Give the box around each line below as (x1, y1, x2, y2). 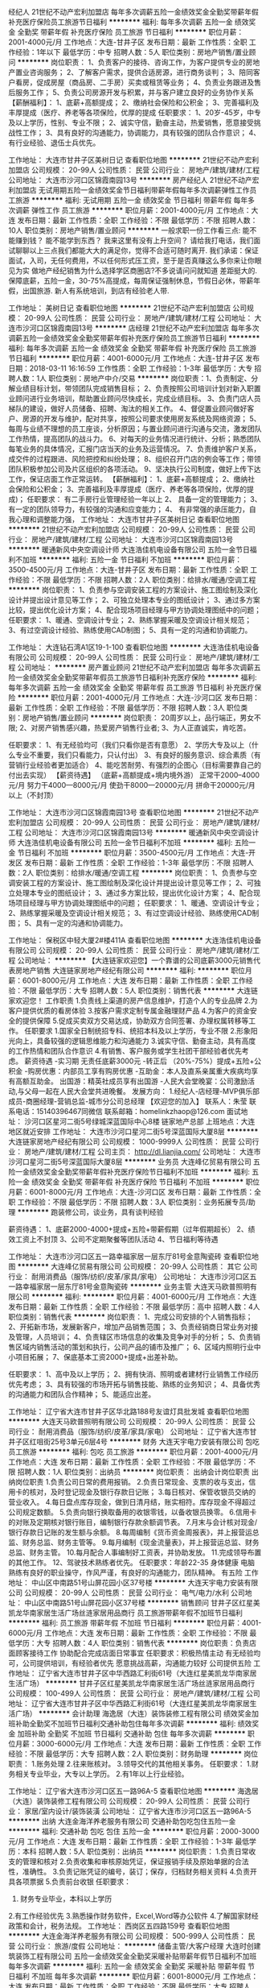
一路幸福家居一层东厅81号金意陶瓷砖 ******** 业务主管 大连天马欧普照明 (8, 1282, 251, 1291)
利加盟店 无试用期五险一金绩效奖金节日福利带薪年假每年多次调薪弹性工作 (8, 185, 250, 195)
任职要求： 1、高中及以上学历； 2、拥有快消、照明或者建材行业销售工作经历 (8, 1369, 260, 1379)
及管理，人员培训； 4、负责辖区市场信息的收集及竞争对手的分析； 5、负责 (8, 1332, 254, 1341)
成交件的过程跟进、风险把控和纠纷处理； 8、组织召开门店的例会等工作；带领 (8, 454, 261, 463)
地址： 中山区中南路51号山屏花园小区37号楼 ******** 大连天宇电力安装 (8, 1578, 245, 1587)
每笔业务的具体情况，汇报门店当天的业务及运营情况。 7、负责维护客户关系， (8, 444, 261, 454)
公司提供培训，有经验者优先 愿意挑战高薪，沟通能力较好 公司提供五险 (22, 1659, 252, 1667)
